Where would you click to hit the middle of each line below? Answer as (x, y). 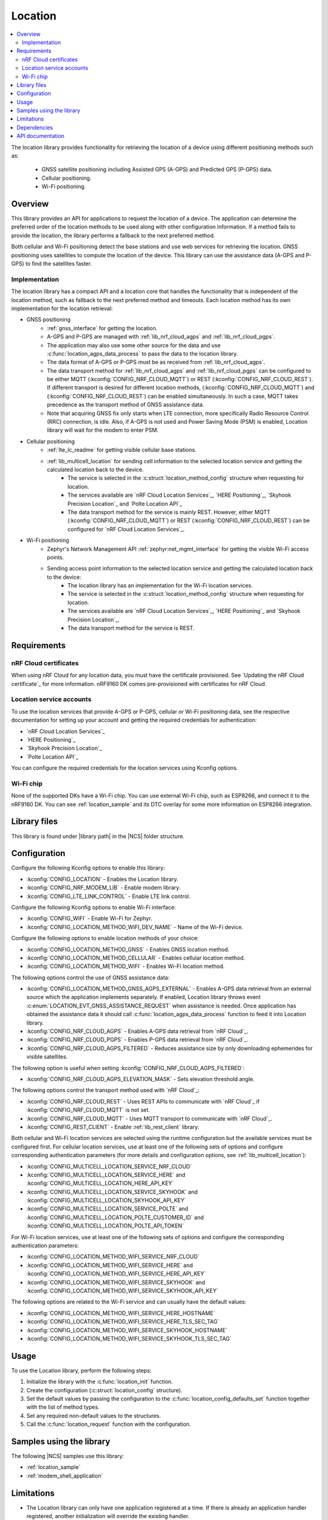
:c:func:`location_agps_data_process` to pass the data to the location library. (142, 353)
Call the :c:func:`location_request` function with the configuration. (109, 1424)
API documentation (41, 136)
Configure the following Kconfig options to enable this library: (88, 868)
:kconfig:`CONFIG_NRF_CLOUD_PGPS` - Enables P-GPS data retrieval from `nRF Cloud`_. (137, 1040)
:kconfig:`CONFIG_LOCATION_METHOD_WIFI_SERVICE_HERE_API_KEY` (116, 1274)
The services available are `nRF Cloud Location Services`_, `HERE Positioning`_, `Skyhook (179, 495)
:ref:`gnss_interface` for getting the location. (102, 328)
